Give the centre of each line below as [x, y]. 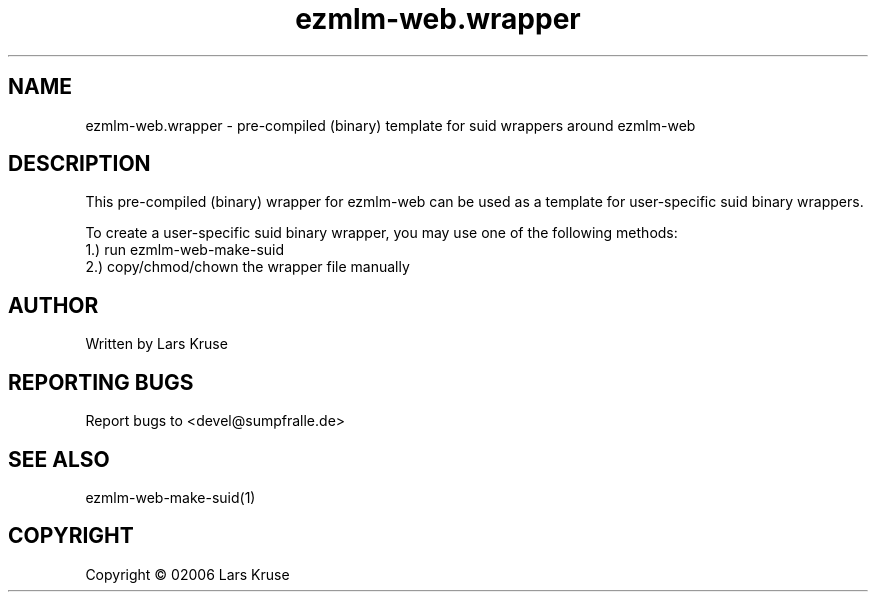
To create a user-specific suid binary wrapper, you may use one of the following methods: [381, 233]
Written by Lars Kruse [156, 344]
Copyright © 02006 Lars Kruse [187, 574]
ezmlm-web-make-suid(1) [170, 497]
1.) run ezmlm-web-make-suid [185, 250]
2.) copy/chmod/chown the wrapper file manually [247, 267]
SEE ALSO [59, 459]
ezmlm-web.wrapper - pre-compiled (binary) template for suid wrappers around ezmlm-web [390, 125]
